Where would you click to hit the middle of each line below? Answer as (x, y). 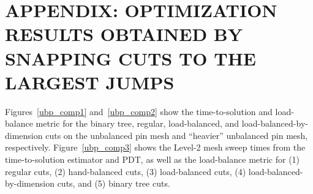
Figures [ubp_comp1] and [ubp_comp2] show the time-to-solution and (139, 111)
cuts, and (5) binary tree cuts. (114, 183)
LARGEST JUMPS (90, 82)
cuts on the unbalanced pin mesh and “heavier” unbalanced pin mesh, (177, 135)
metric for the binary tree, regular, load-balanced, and (138, 123)
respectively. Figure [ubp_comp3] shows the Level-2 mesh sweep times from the (155, 147)
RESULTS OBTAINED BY (124, 34)
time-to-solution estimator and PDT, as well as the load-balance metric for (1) (153, 159)
